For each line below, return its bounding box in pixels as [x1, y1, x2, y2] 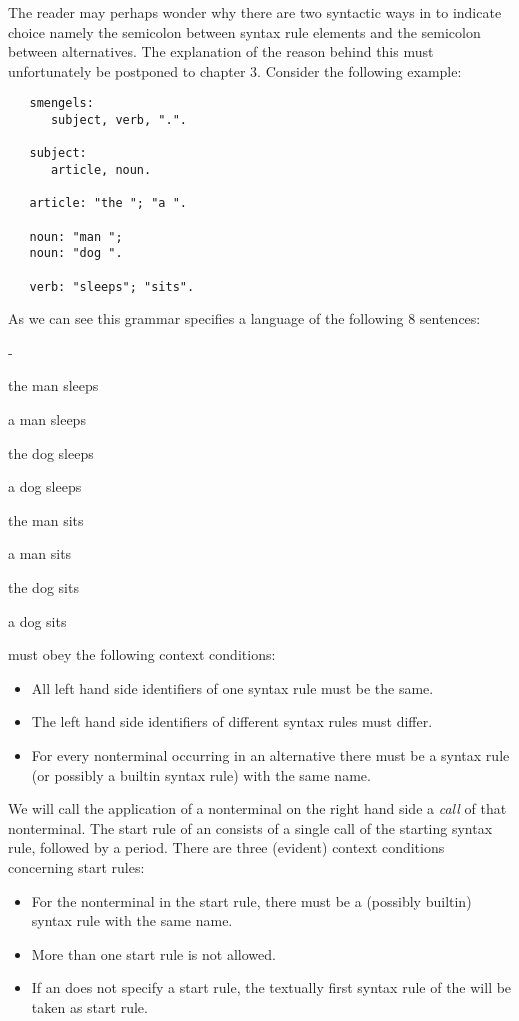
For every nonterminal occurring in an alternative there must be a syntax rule [31, 744, 510, 765]
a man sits [8, 543, 72, 564]
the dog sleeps [8, 442, 94, 463]
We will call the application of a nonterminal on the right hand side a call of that [8, 798, 507, 819]
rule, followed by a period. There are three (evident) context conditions [8, 837, 445, 858]
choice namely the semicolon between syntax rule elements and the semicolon [8, 21, 481, 42]
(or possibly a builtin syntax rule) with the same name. [31, 764, 371, 785]
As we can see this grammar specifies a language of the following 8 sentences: [8, 308, 481, 329]
